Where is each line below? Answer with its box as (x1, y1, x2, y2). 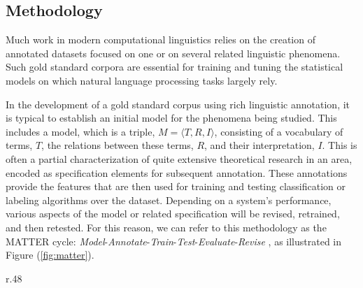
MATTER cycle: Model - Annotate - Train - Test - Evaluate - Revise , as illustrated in (6, 233, 342, 248)
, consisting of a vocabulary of (214, 124, 343, 138)
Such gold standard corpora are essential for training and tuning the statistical (6, 59, 343, 74)
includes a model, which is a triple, (6, 124, 155, 138)
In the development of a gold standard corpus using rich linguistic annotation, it (6, 96, 350, 111)
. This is (322, 138, 357, 152)
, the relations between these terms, (41, 138, 194, 152)
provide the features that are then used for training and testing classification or (6, 179, 346, 194)
